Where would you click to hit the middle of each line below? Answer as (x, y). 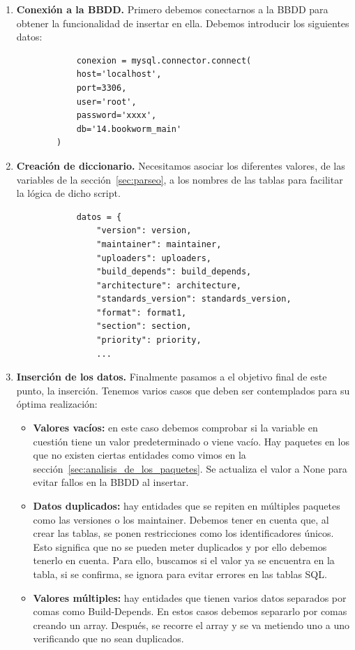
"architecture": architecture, (169, 285)
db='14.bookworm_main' (129, 129)
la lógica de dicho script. (68, 193)
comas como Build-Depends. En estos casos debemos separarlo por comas (190, 611)
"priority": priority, (149, 340)
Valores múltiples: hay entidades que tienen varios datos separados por (190, 597)
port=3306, (101, 88)
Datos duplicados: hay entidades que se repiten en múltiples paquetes (187, 505)
